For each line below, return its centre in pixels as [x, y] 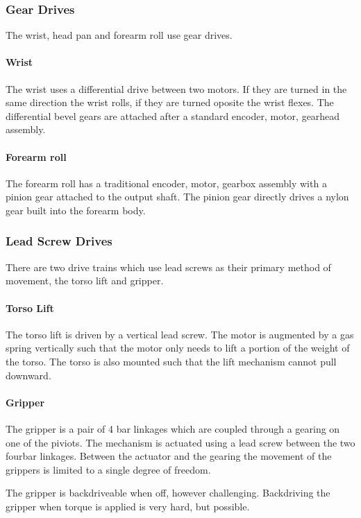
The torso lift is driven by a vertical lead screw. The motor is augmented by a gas [180, 334]
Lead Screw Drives [59, 241]
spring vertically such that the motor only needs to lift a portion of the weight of [178, 348]
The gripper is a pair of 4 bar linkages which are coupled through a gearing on [173, 428]
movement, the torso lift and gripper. [85, 280]
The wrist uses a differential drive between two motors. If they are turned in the [176, 88]
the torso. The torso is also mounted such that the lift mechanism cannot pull [171, 361]
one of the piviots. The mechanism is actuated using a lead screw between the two [180, 442]
